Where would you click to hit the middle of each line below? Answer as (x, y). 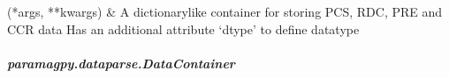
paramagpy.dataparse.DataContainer (121, 63)
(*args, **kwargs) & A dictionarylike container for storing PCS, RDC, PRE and (225, 12)
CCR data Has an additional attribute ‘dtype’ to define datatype (183, 28)
